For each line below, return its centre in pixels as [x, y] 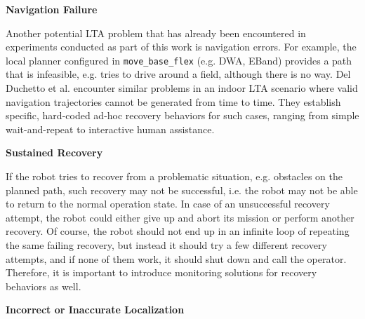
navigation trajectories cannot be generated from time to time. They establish [173, 101]
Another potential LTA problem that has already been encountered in [156, 33]
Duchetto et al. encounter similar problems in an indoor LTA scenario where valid [182, 88]
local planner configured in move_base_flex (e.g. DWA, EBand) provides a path [179, 60]
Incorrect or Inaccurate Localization [95, 310]
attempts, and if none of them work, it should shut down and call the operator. [176, 258]
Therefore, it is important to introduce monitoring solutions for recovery [161, 272]
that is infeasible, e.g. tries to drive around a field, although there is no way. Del [178, 74]
